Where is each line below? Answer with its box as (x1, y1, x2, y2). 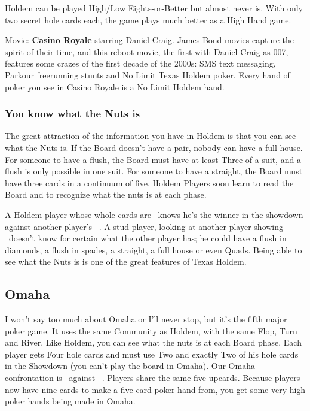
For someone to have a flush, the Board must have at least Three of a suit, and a (5, 153, 301, 165)
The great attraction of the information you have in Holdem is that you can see (5, 129, 296, 142)
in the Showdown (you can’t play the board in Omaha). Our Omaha (5, 359, 255, 372)
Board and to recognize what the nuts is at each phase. (5, 188, 207, 201)
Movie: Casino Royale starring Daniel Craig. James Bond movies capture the (5, 34, 294, 46)
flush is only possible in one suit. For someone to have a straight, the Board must (5, 165, 303, 177)
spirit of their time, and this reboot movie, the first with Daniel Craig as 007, (5, 45, 288, 58)
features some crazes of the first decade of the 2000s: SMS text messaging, (5, 57, 276, 69)
